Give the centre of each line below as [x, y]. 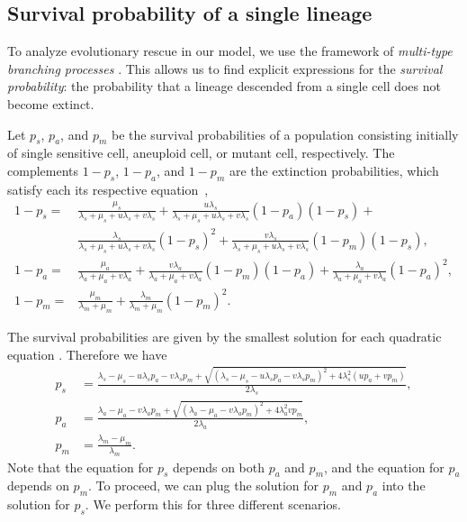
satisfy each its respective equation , [108, 189]
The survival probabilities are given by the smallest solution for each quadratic [225, 337]
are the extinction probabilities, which [334, 170]
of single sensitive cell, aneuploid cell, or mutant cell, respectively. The [201, 153]
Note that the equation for [81, 467]
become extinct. [51, 103]
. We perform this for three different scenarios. [213, 504]
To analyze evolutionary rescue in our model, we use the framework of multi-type [230, 51]
